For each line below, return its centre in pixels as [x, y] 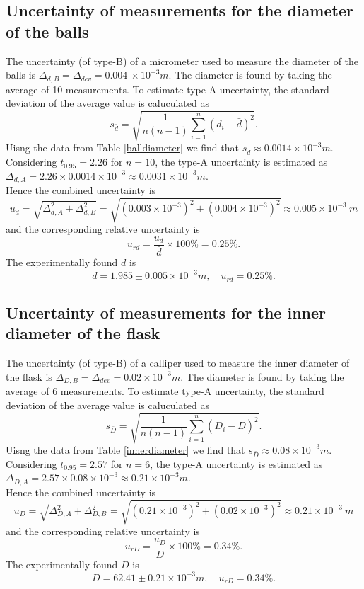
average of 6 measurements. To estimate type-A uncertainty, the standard [165, 391]
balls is [21, 75]
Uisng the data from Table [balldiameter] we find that [122, 148]
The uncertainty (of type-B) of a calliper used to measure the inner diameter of [178, 363]
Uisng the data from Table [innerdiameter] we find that [125, 449]
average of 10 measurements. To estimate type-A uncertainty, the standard [168, 89]
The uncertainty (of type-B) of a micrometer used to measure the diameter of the [182, 61]
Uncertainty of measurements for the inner [166, 312]
